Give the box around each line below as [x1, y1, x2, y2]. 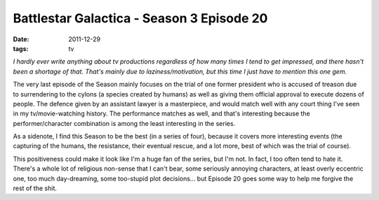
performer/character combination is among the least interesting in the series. [13, 119, 236, 127]
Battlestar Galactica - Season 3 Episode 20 [13, 10, 268, 26]
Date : [13, 35, 29, 43]
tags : [13, 44, 29, 52]
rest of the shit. [13, 184, 58, 192]
